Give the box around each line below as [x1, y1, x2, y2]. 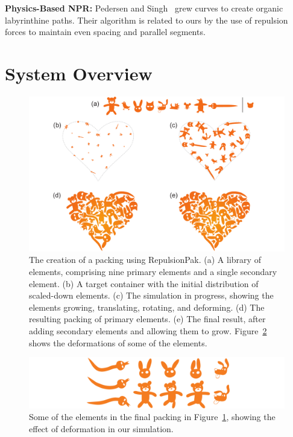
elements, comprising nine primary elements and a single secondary [29, 265, 277, 277]
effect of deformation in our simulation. [29, 422, 174, 435]
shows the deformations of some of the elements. [29, 336, 207, 349]
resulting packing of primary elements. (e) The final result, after [29, 312, 266, 325]
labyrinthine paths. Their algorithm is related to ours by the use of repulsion [5, 13, 288, 26]
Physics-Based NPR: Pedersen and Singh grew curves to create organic [5, 2, 283, 14]
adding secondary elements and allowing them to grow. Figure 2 [29, 324, 267, 337]
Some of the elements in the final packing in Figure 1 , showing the [29, 410, 276, 423]
